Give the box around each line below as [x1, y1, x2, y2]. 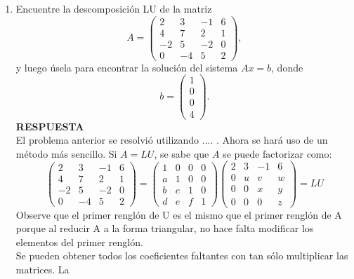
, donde [271, 60, 303, 74]
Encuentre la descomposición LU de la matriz [15, 1, 212, 15]
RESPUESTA [15, 118, 84, 133]
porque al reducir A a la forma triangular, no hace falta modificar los [15, 221, 314, 236]
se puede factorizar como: [223, 146, 332, 161]
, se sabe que [154, 146, 209, 161]
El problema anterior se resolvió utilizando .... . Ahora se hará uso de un [15, 132, 328, 147]
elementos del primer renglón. [15, 234, 143, 249]
